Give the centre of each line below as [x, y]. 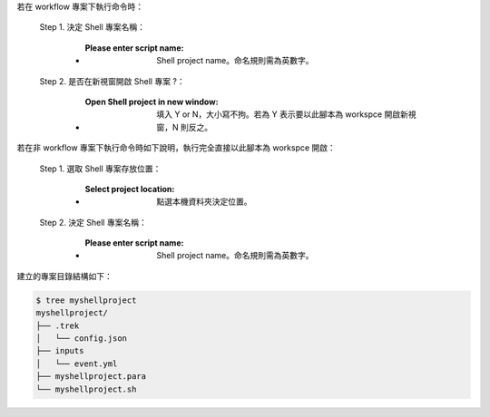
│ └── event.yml [77, 364]
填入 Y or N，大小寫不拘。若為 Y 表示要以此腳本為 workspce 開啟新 [282, 114]
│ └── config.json [81, 339]
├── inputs [60, 351]
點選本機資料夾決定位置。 [204, 202]
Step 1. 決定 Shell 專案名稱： [92, 27]
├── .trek [58, 325]
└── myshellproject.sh [86, 389]
